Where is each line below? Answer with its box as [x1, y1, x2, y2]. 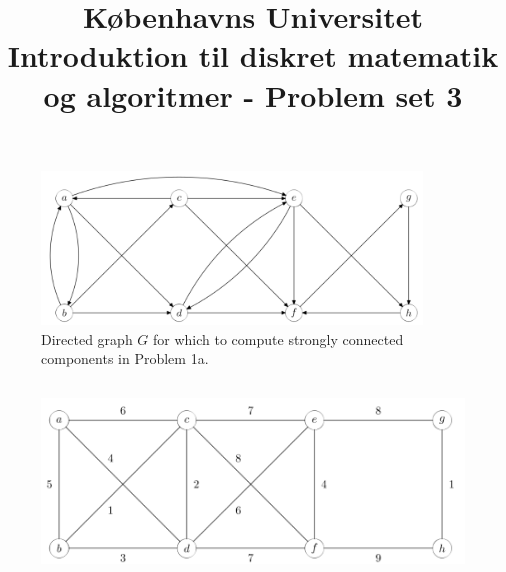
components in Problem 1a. [41, 348, 209, 369]
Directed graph [41, 328, 133, 349]
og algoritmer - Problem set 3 [43, 74, 463, 115]
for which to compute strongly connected [153, 328, 404, 349]
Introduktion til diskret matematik [7, 35, 499, 76]
